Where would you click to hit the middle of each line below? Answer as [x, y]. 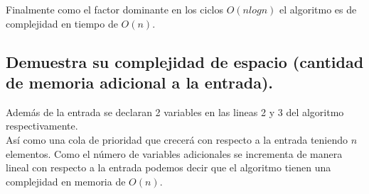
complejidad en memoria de [66, 181]
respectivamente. [42, 126]
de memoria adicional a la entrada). [140, 82]
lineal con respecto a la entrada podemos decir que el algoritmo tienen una [169, 167]
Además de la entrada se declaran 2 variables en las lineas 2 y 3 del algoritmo [175, 112]
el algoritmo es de [318, 9]
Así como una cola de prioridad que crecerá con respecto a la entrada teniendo [177, 139]
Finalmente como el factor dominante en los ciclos [115, 9]
